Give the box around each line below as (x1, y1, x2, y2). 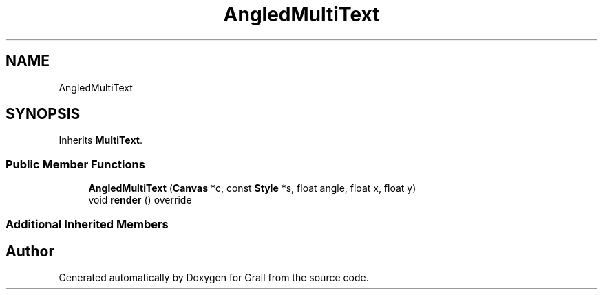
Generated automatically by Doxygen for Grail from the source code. (59, 272, 369, 284)
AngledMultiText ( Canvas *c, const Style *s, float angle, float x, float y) (88, 182, 416, 195)
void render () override (88, 194, 192, 206)
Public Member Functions (6, 157, 145, 171)
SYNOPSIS (6, 105, 81, 123)
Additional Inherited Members (6, 217, 169, 231)
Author (6, 242, 54, 260)
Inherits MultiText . (59, 134, 142, 146)
